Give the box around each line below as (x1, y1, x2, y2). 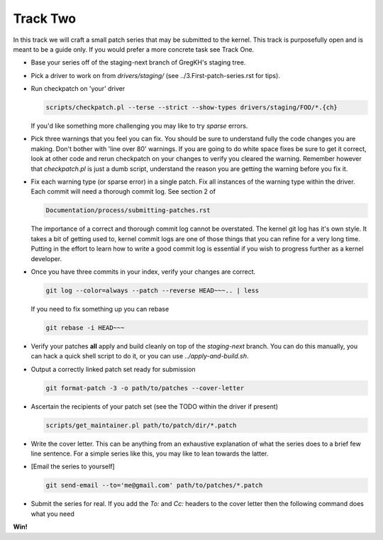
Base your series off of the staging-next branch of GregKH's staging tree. (30, 58, 246, 67)
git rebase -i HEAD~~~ (45, 324, 125, 331)
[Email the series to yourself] (30, 462, 115, 471)
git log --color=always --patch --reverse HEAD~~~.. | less (45, 286, 260, 294)
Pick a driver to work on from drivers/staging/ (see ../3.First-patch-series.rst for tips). (30, 71, 280, 79)
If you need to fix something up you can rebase (30, 304, 170, 313)
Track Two (13, 11, 77, 26)
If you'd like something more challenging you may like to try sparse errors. (30, 121, 248, 131)
